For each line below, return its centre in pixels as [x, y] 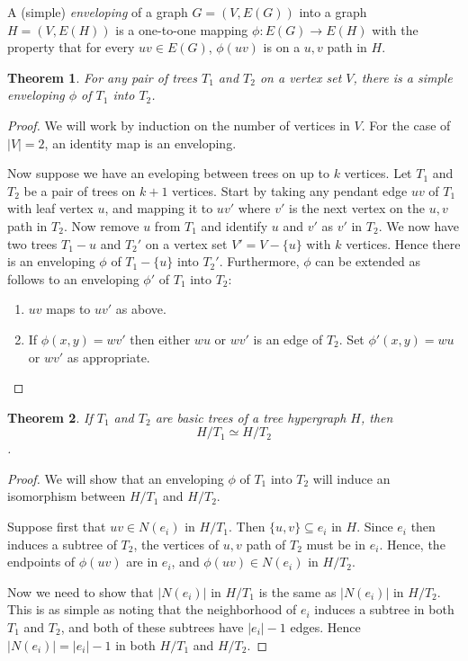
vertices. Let [378, 173]
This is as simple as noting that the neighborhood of [152, 609]
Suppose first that [57, 527]
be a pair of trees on [80, 190]
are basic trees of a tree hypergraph [251, 417]
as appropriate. [108, 357]
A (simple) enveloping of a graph [98, 12]
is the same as [297, 591]
